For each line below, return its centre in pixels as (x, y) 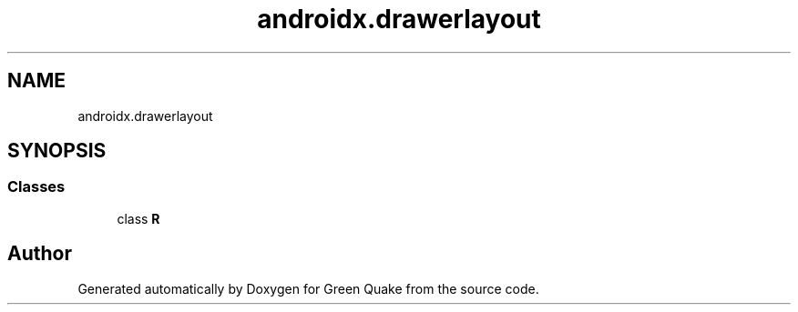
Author (40, 254)
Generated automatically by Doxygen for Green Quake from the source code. (308, 288)
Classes (36, 187)
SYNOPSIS (57, 151)
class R (138, 218)
